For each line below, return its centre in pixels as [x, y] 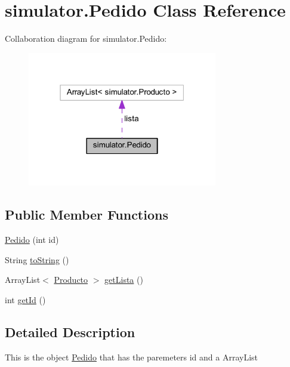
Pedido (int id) [32, 240]
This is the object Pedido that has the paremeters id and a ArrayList [132, 357]
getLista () [124, 280]
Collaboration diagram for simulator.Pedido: [86, 38]
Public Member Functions [87, 215]
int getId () [25, 299]
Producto [71, 280]
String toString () [37, 259]
